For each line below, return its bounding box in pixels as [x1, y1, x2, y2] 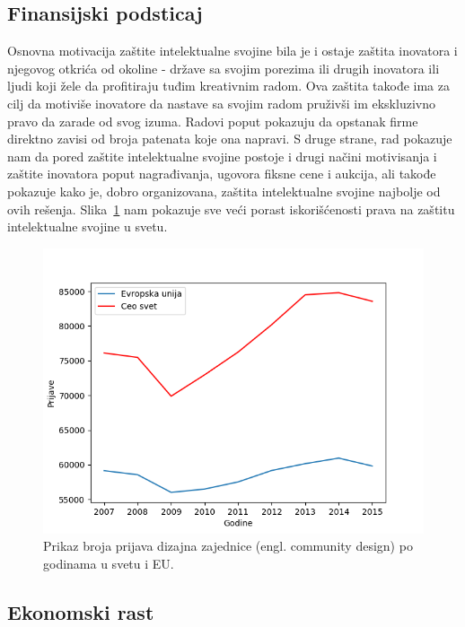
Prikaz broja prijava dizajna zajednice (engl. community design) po [43, 536, 413, 555]
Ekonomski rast [7, 597, 154, 625]
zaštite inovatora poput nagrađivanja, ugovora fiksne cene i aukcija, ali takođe [7, 164, 436, 183]
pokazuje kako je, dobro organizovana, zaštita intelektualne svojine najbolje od [7, 181, 441, 200]
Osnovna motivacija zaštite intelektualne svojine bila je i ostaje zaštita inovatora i [7, 41, 458, 60]
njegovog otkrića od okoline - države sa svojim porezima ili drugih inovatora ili [7, 58, 440, 77]
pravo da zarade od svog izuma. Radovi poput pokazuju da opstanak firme [7, 111, 418, 130]
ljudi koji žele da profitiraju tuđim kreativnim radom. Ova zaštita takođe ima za [7, 76, 450, 95]
